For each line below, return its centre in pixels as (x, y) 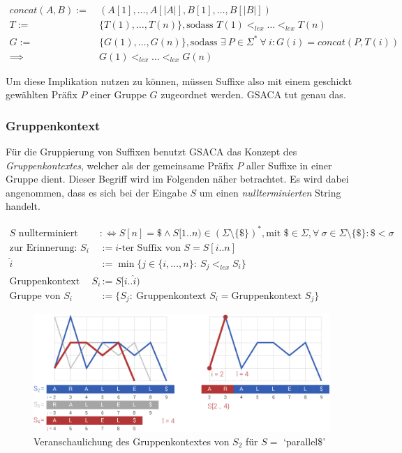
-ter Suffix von (150, 248)
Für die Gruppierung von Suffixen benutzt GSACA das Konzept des (151, 152)
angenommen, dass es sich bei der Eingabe (96, 192)
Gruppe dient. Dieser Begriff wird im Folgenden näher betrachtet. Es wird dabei (177, 179)
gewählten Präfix (42, 94)
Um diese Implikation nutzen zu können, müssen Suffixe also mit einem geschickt (179, 80)
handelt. (23, 206)
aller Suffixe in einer (289, 165)
